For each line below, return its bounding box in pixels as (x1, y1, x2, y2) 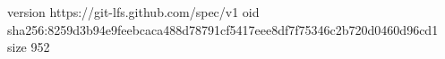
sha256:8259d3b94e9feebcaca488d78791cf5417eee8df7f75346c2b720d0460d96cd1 (7, 20, 439, 38)
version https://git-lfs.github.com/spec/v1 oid (7, 3, 260, 21)
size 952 (7, 38, 50, 56)
